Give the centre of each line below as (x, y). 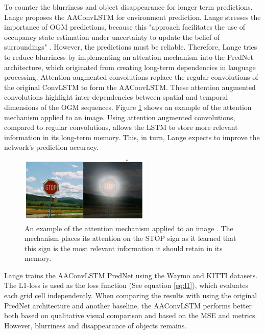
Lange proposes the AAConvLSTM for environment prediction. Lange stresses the (132, 17)
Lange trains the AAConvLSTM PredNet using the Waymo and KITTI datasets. (131, 275)
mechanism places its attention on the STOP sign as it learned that (130, 238)
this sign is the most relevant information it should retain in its (124, 248)
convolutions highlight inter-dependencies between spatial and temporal (116, 97)
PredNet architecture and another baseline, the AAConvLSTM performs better (128, 305)
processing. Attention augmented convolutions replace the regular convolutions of (131, 77)
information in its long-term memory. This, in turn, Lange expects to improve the (132, 137)
